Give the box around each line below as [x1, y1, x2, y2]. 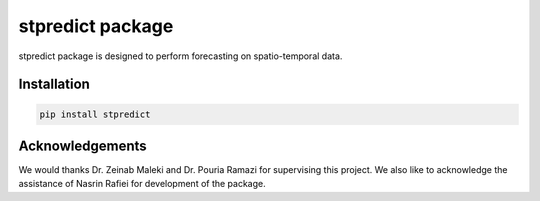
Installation [18, 76, 90, 93]
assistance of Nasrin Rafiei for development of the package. [18, 178, 267, 190]
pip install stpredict [39, 108, 151, 120]
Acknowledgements [18, 137, 147, 154]
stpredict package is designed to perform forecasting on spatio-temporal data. [18, 50, 343, 62]
